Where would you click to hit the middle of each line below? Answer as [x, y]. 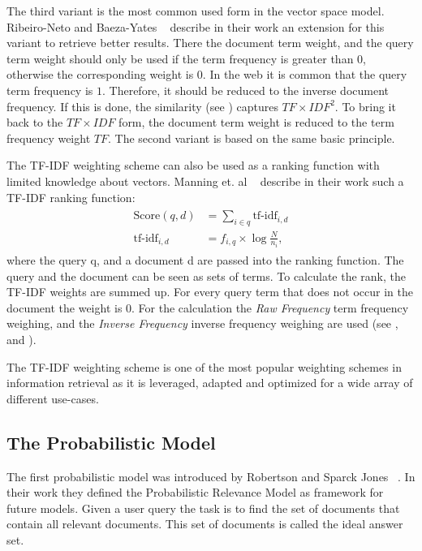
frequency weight [49, 138]
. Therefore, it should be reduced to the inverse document [245, 90]
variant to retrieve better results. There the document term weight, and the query [210, 43]
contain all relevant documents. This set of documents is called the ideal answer [205, 524]
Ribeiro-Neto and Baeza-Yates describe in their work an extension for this [196, 26]
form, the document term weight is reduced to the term [256, 122]
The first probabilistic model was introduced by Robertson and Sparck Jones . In [211, 476]
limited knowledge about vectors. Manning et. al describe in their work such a [205, 181]
